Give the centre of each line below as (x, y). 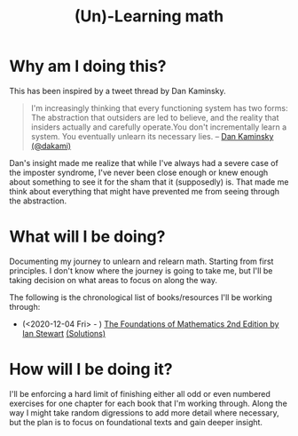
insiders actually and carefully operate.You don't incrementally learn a (159, 127)
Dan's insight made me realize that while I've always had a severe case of (144, 163)
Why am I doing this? (88, 66)
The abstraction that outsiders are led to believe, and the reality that (155, 117)
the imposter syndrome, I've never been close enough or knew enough (139, 172)
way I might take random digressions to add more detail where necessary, (144, 412)
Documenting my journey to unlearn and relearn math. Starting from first (141, 261)
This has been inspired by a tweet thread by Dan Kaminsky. (118, 91)
